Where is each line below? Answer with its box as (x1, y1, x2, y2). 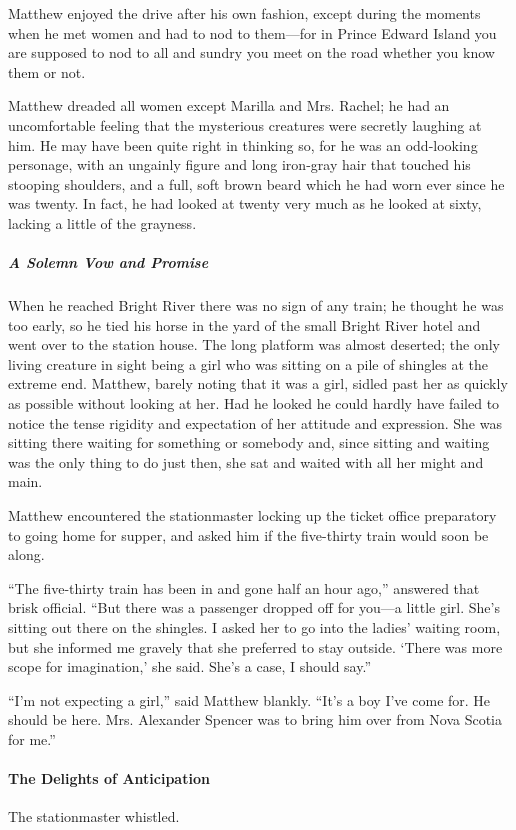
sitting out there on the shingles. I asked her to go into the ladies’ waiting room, (8, 617, 501, 637)
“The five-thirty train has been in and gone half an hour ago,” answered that (8, 577, 480, 598)
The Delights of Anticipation (8, 768, 210, 789)
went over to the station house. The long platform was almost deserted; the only (8, 334, 501, 355)
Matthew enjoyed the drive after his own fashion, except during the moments (8, 3, 481, 23)
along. (8, 544, 45, 565)
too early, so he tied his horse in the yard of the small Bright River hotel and (8, 314, 481, 335)
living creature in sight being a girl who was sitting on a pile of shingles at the (8, 353, 489, 374)
